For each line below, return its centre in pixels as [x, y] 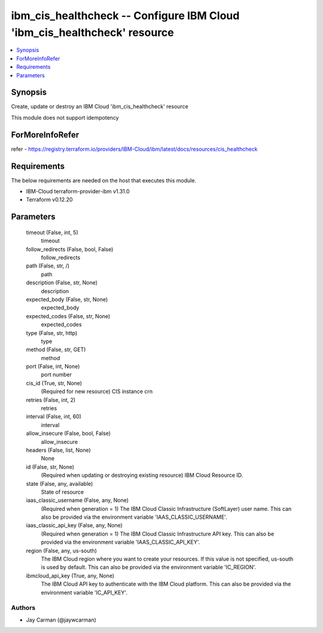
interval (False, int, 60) [54, 416]
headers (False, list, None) [58, 450]
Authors [23, 608]
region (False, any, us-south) [61, 550]
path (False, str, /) [48, 266]
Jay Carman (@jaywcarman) [61, 620]
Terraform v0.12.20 [49, 200]
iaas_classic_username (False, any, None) [77, 500]
